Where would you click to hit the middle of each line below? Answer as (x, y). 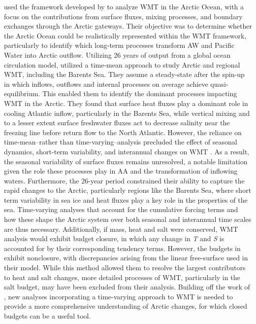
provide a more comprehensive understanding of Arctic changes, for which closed (126, 306)
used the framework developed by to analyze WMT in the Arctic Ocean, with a (124, 6)
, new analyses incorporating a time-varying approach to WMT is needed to (119, 296)
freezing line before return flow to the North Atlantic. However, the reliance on (123, 132)
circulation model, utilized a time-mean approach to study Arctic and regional (122, 64)
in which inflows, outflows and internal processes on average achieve (106, 84)
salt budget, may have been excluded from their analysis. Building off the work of (127, 287)
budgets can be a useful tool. (48, 316)
